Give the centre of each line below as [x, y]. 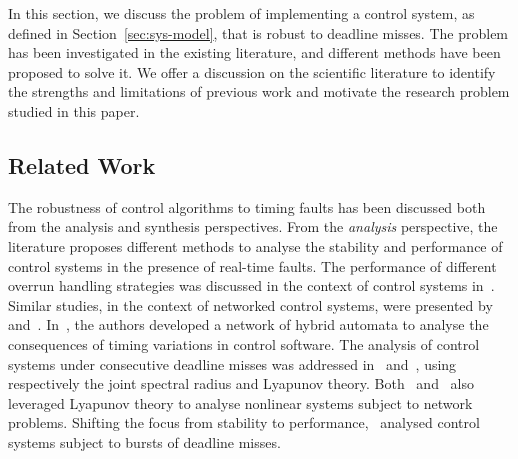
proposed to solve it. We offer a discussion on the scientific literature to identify [252, 71]
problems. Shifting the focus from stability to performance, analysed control [244, 422]
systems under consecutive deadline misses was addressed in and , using [232, 363]
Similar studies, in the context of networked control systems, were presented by [250, 304]
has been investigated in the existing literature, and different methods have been [254, 52]
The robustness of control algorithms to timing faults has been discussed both [247, 206]
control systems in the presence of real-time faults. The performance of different [252, 265]
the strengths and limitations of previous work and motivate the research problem [259, 91]
